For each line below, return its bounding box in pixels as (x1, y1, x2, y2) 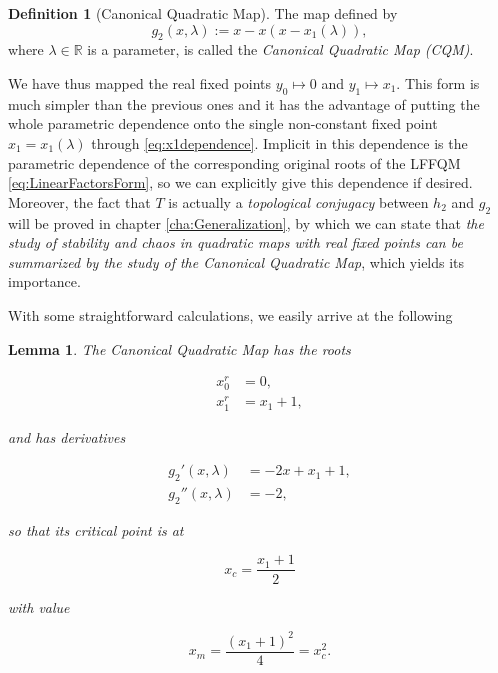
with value (8, 596, 70, 617)
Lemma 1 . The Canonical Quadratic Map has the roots (8, 338, 351, 359)
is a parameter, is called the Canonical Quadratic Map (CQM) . (87, 39, 474, 60)
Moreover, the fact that (8, 191, 151, 212)
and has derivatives (8, 426, 126, 447)
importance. (8, 271, 81, 292)
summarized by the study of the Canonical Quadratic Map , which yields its (8, 251, 465, 272)
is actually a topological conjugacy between (168, 191, 429, 212)
